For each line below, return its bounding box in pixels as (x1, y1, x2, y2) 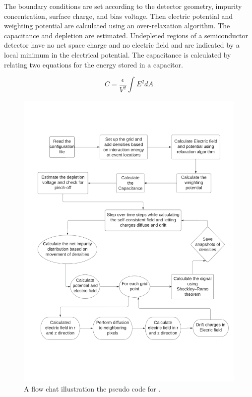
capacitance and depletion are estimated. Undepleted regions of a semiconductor (4, 30, 248, 40)
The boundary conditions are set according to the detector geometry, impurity (4, 1, 242, 11)
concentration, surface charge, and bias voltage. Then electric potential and (4, 10, 233, 21)
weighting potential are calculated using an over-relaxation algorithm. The (4, 20, 230, 31)
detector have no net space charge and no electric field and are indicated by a (4, 40, 240, 50)
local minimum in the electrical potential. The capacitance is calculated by (4, 49, 231, 60)
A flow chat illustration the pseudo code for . (24, 383, 161, 394)
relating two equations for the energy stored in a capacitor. (4, 59, 183, 69)
